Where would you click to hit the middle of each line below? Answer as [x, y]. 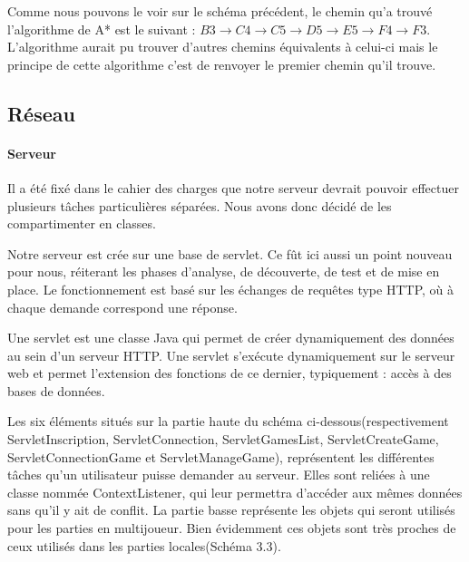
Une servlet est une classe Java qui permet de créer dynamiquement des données [231, 338]
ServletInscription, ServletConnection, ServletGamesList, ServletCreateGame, [223, 439]
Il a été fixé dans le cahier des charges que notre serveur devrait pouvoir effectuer [233, 187]
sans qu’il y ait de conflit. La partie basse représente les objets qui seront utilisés [231, 510]
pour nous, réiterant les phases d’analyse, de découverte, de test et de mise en [224, 271]
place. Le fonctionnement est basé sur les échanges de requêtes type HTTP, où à [231, 289]
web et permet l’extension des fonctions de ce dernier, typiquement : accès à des [230, 373]
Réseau [41, 113]
